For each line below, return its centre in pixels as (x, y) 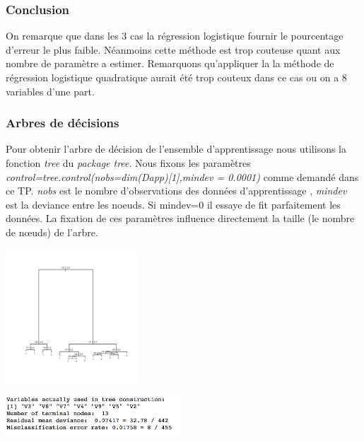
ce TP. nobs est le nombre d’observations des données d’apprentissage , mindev (176, 191)
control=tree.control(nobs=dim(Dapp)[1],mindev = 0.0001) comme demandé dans (182, 176)
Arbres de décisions (63, 123)
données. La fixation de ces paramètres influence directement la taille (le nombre (180, 218)
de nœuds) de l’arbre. (52, 232)
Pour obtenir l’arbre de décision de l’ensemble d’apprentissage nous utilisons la (176, 149)
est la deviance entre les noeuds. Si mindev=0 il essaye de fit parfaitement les (173, 204)
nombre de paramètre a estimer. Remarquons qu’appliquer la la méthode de (170, 63)
